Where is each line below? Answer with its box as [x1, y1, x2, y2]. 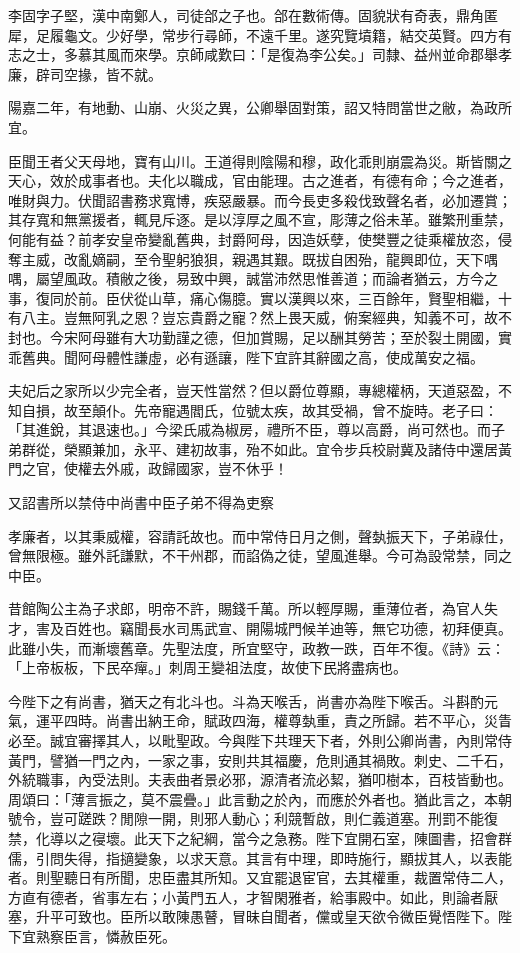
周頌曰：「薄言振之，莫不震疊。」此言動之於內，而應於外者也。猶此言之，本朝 [8, 788, 512, 809]
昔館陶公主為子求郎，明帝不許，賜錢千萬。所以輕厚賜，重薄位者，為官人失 [8, 598, 498, 619]
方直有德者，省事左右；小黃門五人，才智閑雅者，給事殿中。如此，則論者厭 [8, 886, 498, 907]
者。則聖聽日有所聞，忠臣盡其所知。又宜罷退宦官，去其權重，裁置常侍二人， [8, 867, 512, 888]
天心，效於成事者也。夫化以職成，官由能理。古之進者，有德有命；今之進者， [8, 170, 512, 191]
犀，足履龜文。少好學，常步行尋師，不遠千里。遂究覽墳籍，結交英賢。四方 [8, 24, 498, 45]
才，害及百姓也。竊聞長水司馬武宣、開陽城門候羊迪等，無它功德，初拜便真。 [8, 618, 512, 639]
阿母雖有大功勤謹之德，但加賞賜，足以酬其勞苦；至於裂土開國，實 [77, 326, 512, 347]
